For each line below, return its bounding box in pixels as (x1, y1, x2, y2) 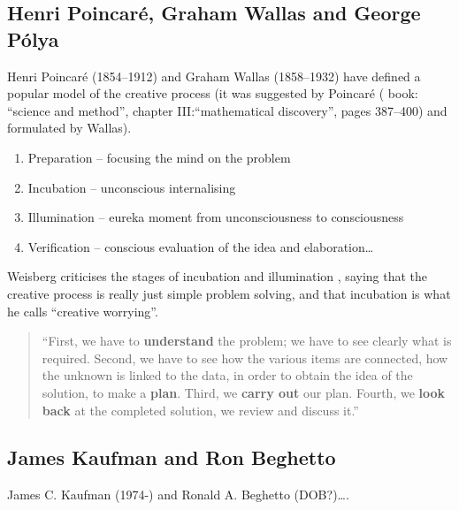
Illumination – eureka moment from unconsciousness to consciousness (27, 208, 404, 226)
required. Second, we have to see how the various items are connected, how (42, 348, 448, 367)
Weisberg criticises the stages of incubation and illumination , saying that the (7, 267, 428, 285)
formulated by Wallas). (7, 118, 132, 137)
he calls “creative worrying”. (7, 301, 158, 320)
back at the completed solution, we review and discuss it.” (42, 400, 359, 419)
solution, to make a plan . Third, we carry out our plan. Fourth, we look (42, 383, 446, 401)
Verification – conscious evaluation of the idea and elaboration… (27, 237, 374, 255)
